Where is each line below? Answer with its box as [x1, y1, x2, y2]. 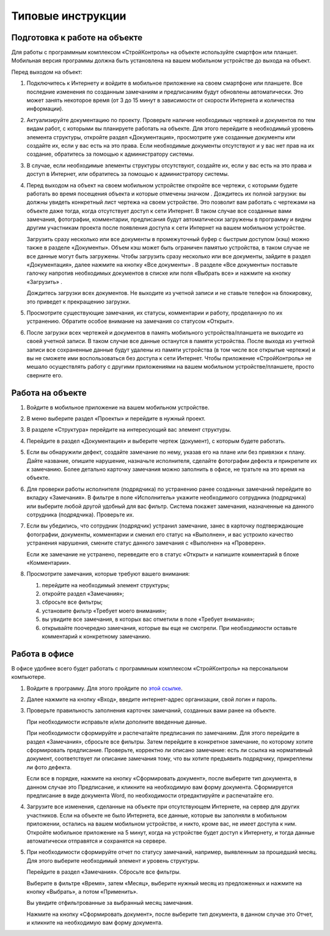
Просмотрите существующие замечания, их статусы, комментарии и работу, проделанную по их [26, 309, 283, 316]
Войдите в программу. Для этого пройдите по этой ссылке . [26, 684, 183, 692]
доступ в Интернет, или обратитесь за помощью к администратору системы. [26, 170, 229, 178]
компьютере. [11, 673, 46, 681]
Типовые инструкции [11, 9, 127, 23]
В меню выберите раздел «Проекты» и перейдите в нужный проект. [26, 415, 206, 423]
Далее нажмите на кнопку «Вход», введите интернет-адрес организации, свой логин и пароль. [26, 696, 277, 703]
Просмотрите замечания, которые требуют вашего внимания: [26, 570, 190, 578]
